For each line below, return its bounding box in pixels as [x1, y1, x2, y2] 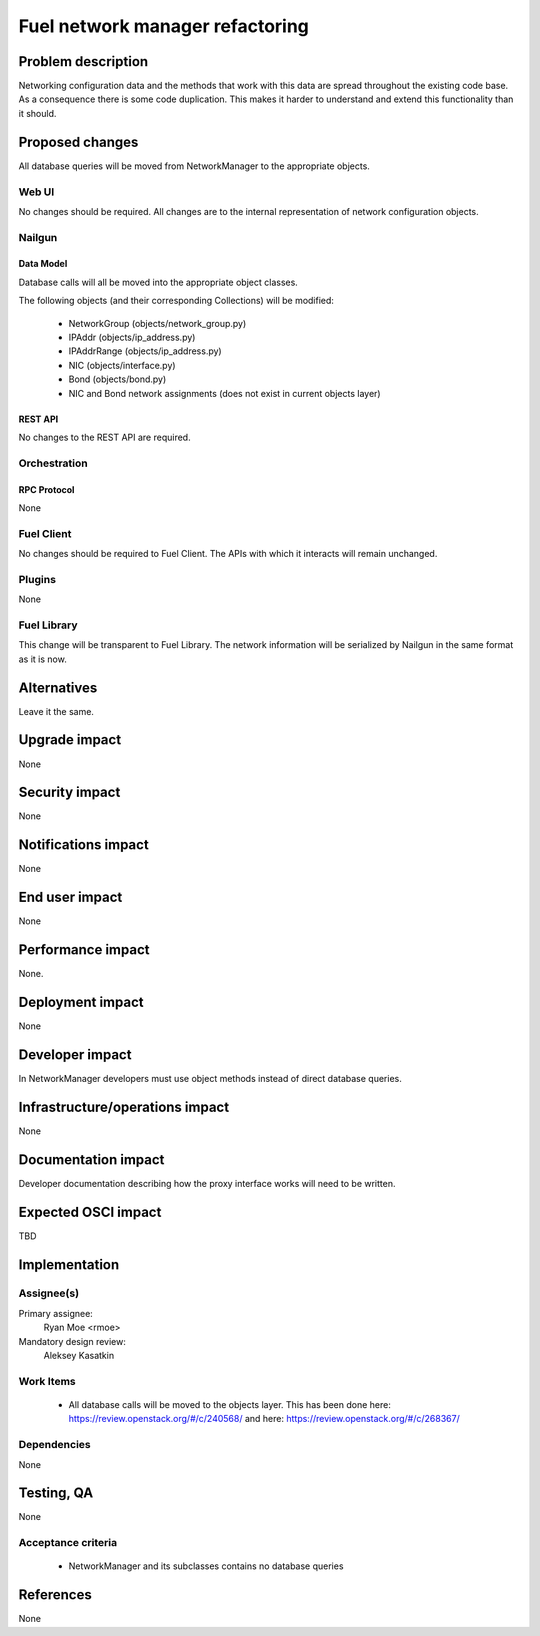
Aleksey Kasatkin [43, 1350, 115, 1362]
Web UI [18, 185, 55, 199]
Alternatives [18, 679, 98, 696]
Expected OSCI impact [18, 1203, 162, 1220]
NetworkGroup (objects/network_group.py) [68, 317, 247, 329]
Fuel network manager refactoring [18, 15, 310, 37]
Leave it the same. [18, 705, 95, 717]
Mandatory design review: [18, 1335, 127, 1347]
